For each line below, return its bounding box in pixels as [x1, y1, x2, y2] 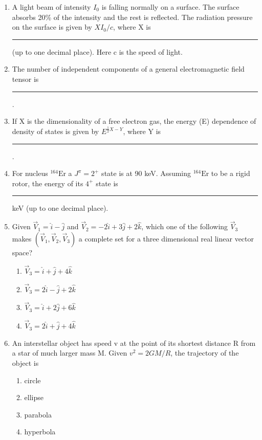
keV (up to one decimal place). [12, 203, 108, 213]
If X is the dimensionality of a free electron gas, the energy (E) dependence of [12, 116, 256, 126]
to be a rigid [211, 168, 250, 179]
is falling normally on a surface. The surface [101, 2, 239, 12]
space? [12, 247, 33, 257]
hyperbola [24, 426, 56, 437]
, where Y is [123, 126, 161, 137]
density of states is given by [12, 126, 99, 137]
